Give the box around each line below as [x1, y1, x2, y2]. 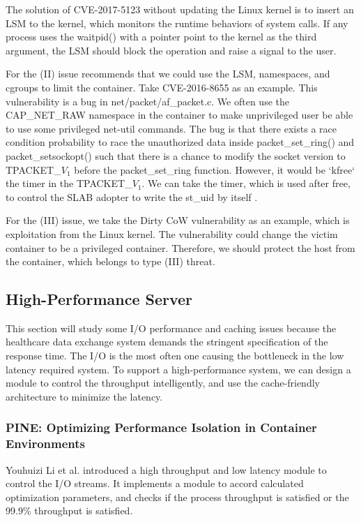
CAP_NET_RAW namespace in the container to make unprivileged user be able [6, 107, 353, 122]
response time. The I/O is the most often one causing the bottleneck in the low [6, 348, 344, 363]
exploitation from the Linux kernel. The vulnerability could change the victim [6, 226, 338, 241]
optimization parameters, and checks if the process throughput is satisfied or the [6, 489, 349, 504]
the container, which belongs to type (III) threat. [6, 254, 215, 269]
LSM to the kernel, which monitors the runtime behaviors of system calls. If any [6, 15, 348, 30]
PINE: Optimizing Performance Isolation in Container [6, 419, 317, 436]
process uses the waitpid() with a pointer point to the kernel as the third [6, 29, 317, 44]
